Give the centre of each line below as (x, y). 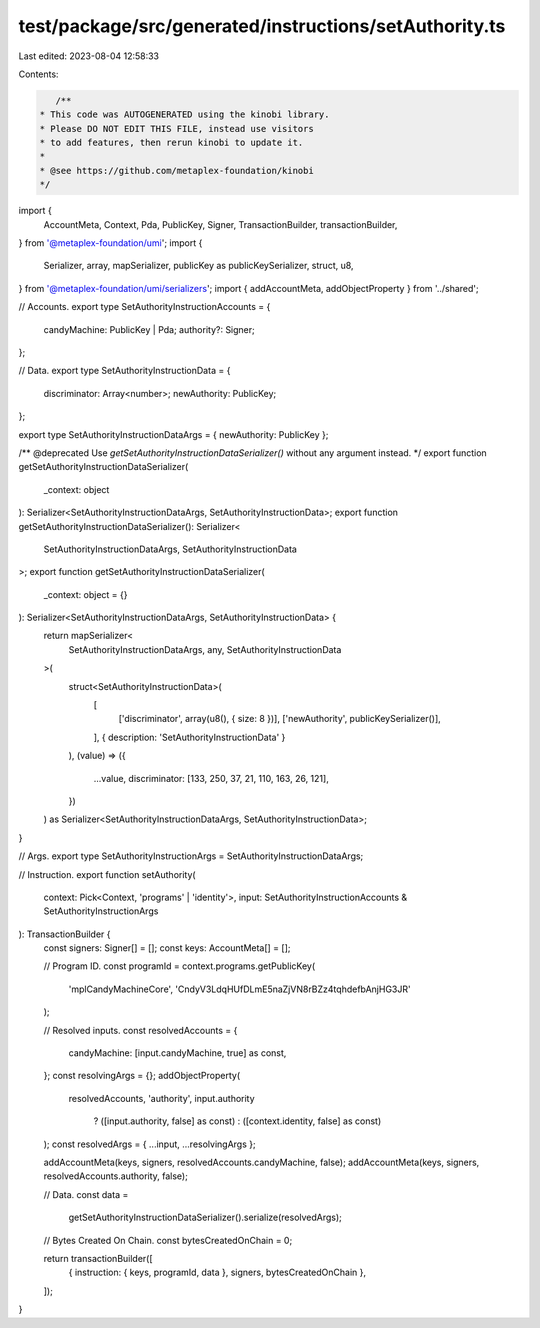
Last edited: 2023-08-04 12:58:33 (89, 56)
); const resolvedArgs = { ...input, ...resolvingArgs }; (149, 1144)
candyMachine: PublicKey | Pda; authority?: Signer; (149, 329)
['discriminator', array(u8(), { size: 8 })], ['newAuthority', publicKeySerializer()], (280, 719)
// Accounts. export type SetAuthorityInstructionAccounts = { (144, 307)
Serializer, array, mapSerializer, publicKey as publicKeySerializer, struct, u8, (198, 266)
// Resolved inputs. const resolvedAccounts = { (140, 1030)
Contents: (38, 74)
